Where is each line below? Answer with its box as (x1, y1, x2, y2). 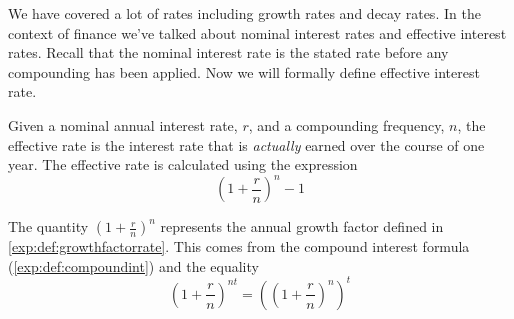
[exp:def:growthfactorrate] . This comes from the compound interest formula (8, 236, 470, 257)
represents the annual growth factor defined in (160, 216, 444, 237)
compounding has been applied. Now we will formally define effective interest (8, 61, 480, 82)
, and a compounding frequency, (248, 114, 445, 135)
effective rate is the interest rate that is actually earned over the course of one (8, 134, 485, 155)
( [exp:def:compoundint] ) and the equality (8, 255, 259, 276)
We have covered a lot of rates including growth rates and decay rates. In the (8, 3, 481, 23)
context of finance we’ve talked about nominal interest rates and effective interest (8, 22, 507, 43)
